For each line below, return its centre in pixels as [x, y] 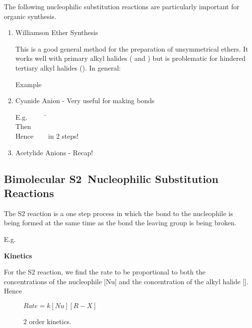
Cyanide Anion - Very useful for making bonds [85, 100]
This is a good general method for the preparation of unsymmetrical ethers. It [132, 48]
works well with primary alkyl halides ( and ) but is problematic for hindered [130, 58]
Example [28, 84]
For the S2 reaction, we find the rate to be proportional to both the [105, 272]
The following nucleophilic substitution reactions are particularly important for [122, 6]
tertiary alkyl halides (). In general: [68, 67]
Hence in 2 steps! [47, 136]
